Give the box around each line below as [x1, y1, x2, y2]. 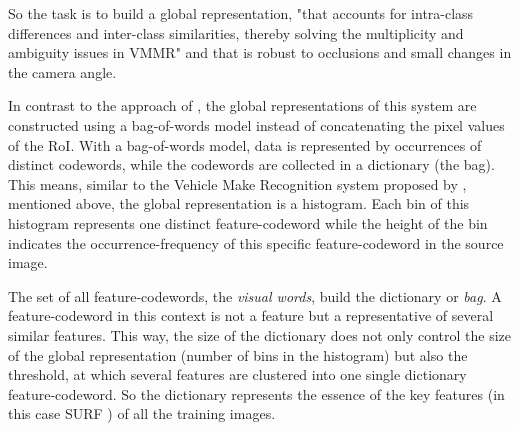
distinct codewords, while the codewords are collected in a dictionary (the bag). [8, 154, 495, 175]
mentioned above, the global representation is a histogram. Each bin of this [8, 193, 470, 214]
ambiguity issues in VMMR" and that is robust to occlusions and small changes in [8, 42, 512, 63]
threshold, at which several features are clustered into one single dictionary [8, 364, 467, 385]
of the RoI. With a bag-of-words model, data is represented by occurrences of [8, 134, 482, 155]
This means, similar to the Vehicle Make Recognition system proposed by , [8, 173, 467, 194]
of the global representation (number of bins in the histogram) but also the [8, 344, 468, 365]
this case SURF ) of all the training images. [8, 403, 276, 424]
